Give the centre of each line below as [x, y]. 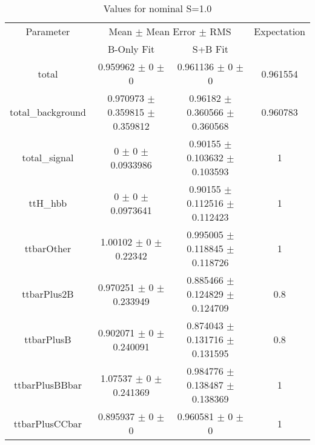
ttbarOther [48, 248]
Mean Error [171, 31]
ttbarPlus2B [48, 294]
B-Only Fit [131, 49]
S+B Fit [210, 49]
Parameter [48, 31]
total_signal [48, 157]
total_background [48, 112]
